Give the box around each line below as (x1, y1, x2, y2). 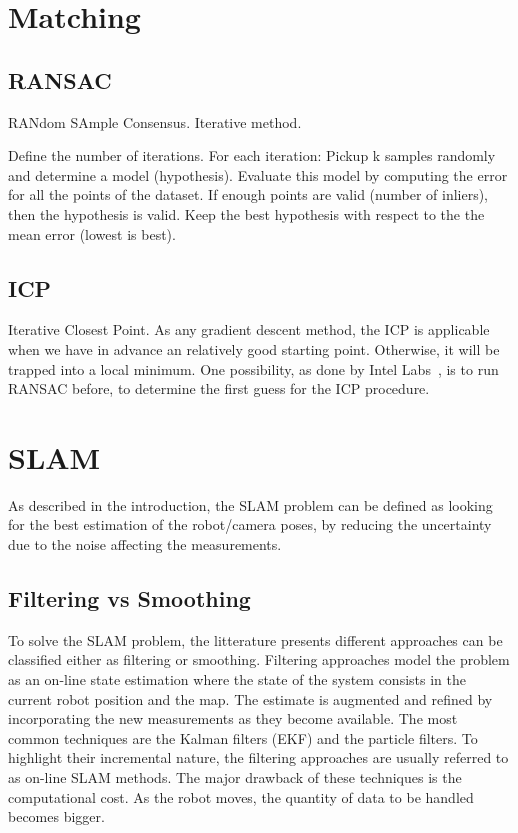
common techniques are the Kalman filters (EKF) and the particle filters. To (8, 727, 478, 748)
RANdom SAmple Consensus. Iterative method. (8, 111, 302, 132)
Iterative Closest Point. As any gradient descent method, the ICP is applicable (8, 319, 490, 340)
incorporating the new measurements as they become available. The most (8, 708, 458, 729)
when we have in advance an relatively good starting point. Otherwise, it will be (8, 338, 500, 359)
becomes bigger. (8, 806, 105, 827)
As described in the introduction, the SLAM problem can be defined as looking (8, 494, 493, 515)
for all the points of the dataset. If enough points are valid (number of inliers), (8, 184, 489, 205)
